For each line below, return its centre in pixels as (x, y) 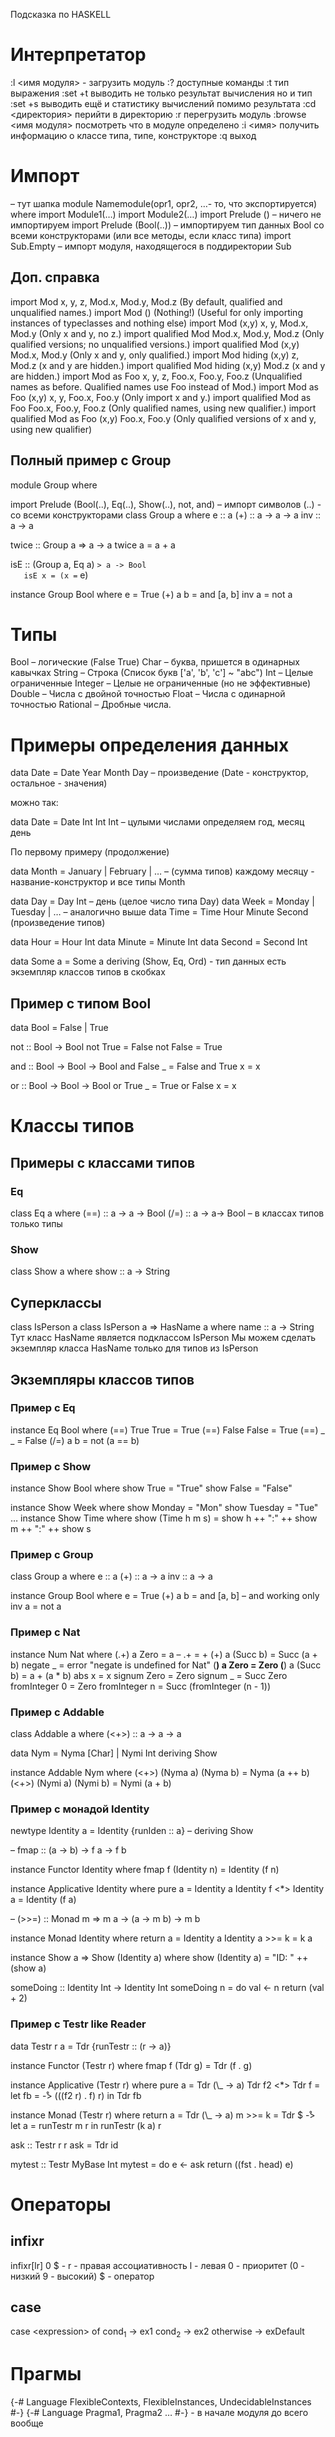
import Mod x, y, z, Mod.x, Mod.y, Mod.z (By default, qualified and (146, 301)
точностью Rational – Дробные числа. (91, 705)
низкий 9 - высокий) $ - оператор (82, 2276)
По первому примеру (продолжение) (90, 852)
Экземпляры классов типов (102, 1379)
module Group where (54, 485)
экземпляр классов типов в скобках (88, 972)
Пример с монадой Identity (80, 1809)
